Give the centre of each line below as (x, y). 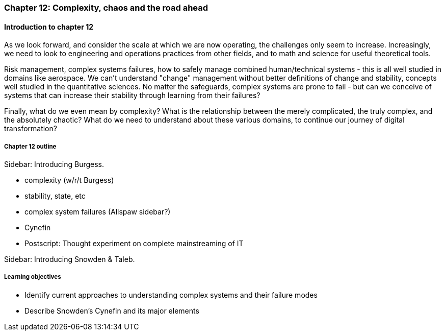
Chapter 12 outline (30, 146)
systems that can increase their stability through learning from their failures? (132, 95)
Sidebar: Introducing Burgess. (54, 164)
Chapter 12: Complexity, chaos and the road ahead (106, 8)
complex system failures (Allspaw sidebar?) (98, 212)
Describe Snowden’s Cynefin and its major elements (112, 310)
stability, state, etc (55, 196)
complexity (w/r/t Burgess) (69, 180)
